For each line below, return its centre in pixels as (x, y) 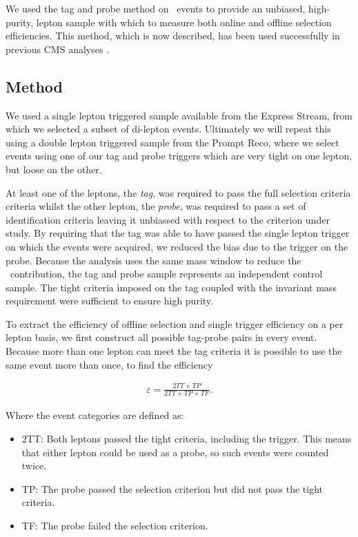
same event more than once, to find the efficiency (109, 364)
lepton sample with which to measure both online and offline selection (184, 22)
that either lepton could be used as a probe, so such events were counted (175, 452)
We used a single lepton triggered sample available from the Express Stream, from (179, 115)
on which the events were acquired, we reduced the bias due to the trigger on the (177, 246)
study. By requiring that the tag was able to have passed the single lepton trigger (178, 233)
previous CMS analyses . (58, 49)
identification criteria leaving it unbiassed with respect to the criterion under (168, 219)
